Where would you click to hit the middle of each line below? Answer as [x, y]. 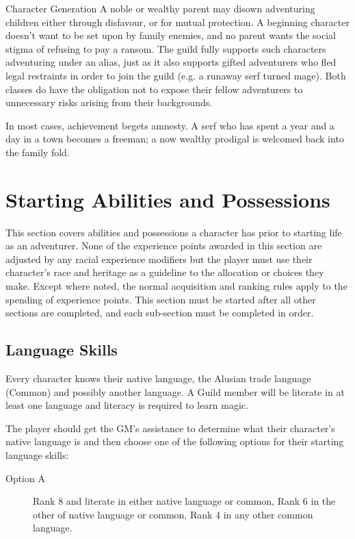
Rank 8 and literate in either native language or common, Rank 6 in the [184, 501]
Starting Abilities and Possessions [168, 199]
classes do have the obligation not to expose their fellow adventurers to [154, 89]
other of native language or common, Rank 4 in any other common [173, 514]
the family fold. [38, 152]
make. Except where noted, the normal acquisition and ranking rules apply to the [176, 286]
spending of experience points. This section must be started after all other [161, 299]
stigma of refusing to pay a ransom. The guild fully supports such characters [166, 48]
